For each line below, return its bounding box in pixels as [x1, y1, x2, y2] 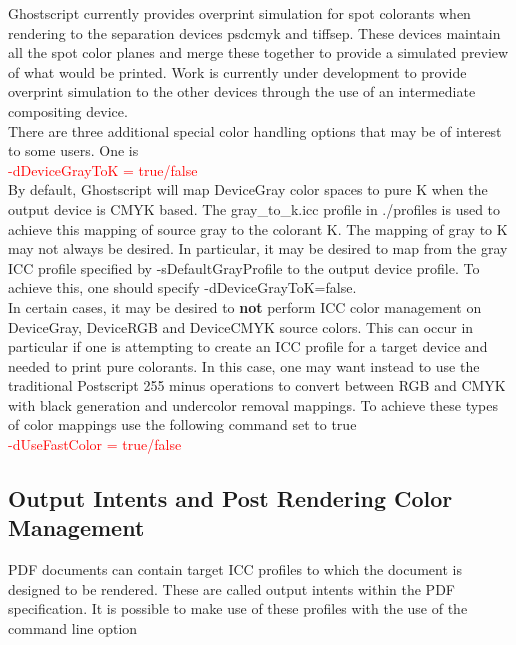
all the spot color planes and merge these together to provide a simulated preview [8, 42, 509, 63]
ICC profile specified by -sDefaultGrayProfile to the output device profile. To [8, 257, 480, 278]
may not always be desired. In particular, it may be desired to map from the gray [8, 238, 508, 259]
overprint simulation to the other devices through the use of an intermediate [8, 81, 476, 102]
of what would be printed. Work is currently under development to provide [8, 61, 467, 82]
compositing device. [8, 100, 128, 121]
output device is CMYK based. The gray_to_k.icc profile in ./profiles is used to [8, 198, 501, 219]
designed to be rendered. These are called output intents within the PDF [8, 578, 455, 599]
